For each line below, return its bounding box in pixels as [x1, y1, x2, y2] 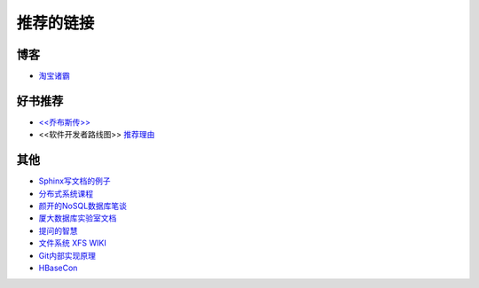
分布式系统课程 [38, 188, 93, 198]
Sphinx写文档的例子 [38, 175, 111, 186]
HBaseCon [38, 262, 78, 273]
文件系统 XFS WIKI [38, 237, 106, 248]
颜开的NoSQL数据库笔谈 [38, 200, 128, 212]
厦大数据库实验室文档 [38, 213, 117, 223]
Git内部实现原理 [38, 250, 97, 261]
